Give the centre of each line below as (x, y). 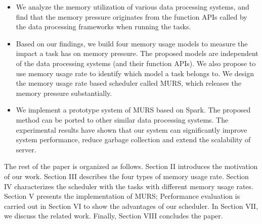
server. (26, 149)
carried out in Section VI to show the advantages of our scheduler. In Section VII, (131, 206)
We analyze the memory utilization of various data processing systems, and (133, 7)
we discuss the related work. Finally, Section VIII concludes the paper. (114, 216)
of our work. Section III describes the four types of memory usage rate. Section (126, 176)
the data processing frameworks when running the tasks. (103, 26)
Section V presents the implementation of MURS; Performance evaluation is (122, 196)
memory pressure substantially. (64, 93)
